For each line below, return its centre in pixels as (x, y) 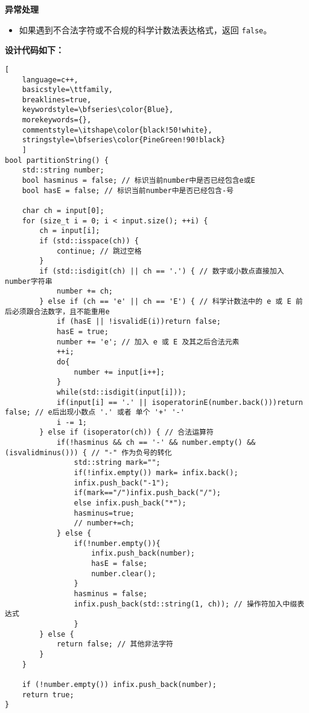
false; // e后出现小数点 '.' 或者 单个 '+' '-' (95, 412)
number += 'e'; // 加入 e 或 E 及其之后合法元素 (148, 342)
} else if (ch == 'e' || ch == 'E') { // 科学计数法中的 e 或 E (165, 301)
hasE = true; (82, 331)
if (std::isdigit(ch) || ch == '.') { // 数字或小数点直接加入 (162, 271)
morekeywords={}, (57, 120)
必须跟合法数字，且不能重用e (61, 311)
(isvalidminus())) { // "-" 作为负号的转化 (88, 452)
